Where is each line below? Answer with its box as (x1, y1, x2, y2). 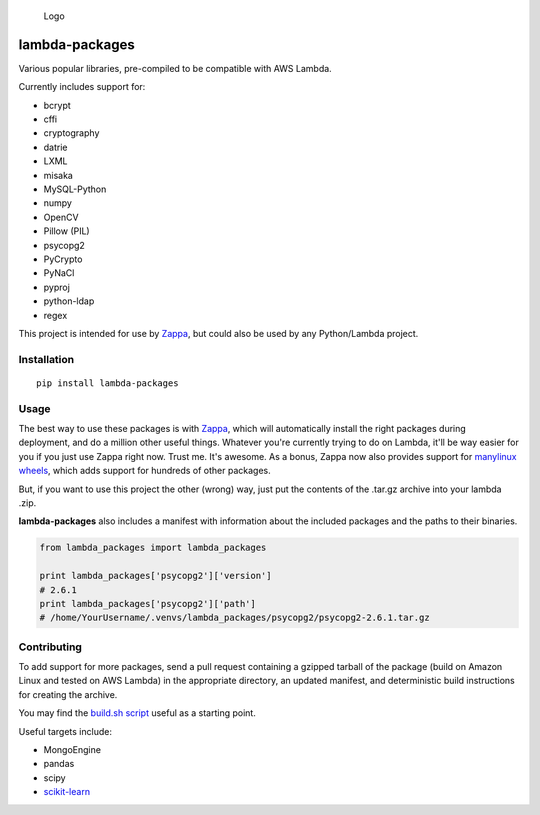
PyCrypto (43, 253, 83, 265)
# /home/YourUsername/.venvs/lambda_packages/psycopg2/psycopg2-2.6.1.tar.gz (39, 612, 430, 624)
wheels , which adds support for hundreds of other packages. (18, 465, 271, 477)
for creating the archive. (18, 688, 118, 700)
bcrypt (43, 99, 72, 111)
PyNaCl (43, 267, 75, 279)
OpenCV (43, 211, 79, 223)
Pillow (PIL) (43, 225, 90, 237)
